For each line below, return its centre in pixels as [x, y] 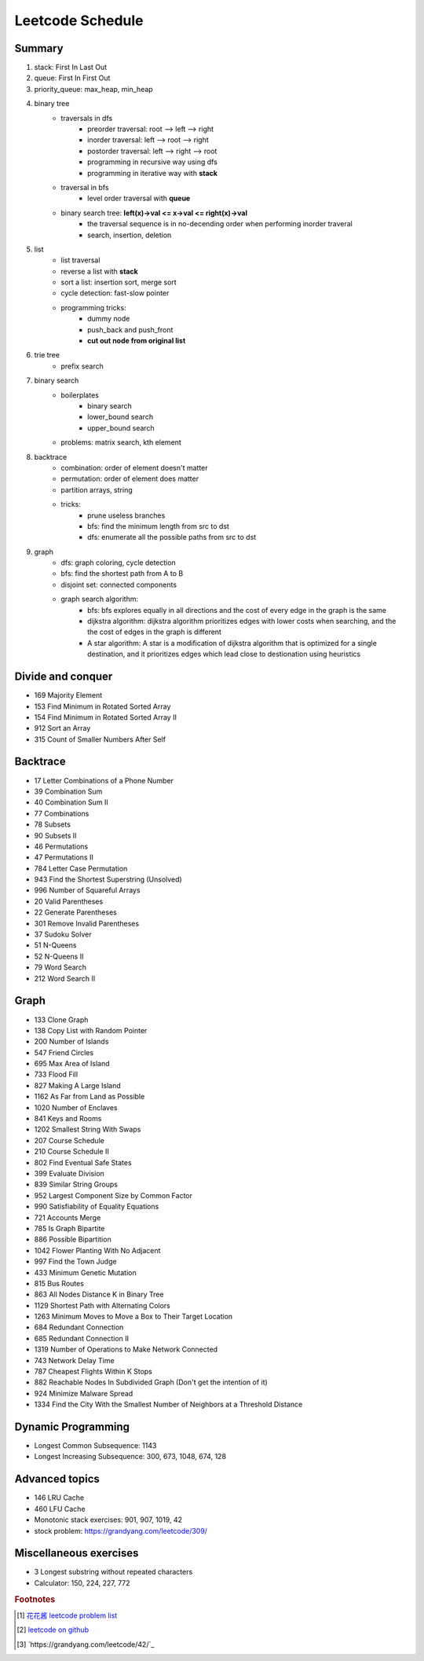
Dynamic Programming [72, 1427]
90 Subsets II [56, 835]
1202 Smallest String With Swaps [88, 1129]
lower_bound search [120, 417]
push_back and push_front [130, 329]
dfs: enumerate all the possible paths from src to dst [172, 537]
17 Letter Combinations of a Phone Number [104, 780]
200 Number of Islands [71, 1042]
